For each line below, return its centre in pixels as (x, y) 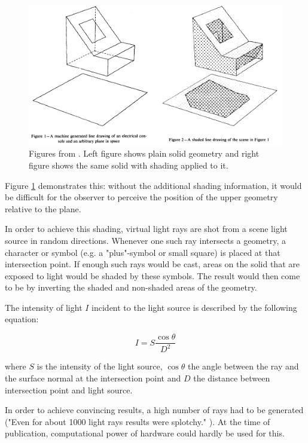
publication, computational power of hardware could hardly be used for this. (145, 433)
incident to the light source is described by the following (194, 307)
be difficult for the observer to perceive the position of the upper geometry (141, 197)
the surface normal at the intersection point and (93, 378)
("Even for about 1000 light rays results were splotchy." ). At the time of (138, 421)
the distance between (232, 378)
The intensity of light (44, 307)
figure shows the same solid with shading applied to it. (129, 165)
